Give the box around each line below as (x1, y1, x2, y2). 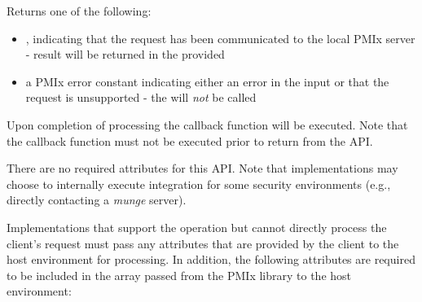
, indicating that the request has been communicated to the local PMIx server (25, 29, 415, 46)
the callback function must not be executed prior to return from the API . (7, 132, 373, 149)
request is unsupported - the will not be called (25, 89, 257, 106)
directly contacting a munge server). (7, 191, 187, 208)
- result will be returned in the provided (25, 46, 225, 63)
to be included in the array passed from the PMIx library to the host (7, 266, 352, 283)
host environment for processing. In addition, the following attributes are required (7, 251, 415, 268)
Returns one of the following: (7, 2, 152, 19)
